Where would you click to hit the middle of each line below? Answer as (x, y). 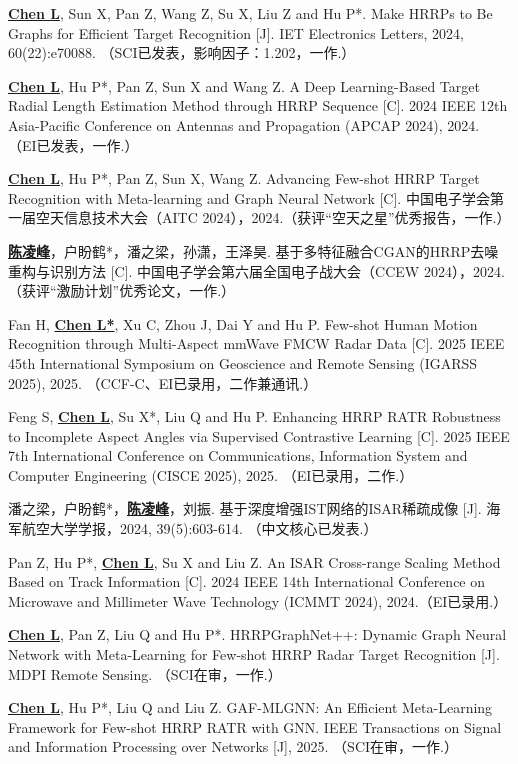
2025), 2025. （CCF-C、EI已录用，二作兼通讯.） (163, 382)
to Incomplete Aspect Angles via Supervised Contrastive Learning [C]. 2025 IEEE (259, 435)
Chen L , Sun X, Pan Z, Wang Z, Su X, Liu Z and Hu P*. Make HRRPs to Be (250, 13)
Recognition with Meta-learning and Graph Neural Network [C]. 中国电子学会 (249, 197)
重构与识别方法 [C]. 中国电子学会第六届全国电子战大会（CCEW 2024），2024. (256, 270)
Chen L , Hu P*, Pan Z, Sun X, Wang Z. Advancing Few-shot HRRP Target (244, 178)
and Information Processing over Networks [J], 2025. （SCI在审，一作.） (233, 746)
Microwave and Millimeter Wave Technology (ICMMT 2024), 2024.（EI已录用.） (258, 600)
